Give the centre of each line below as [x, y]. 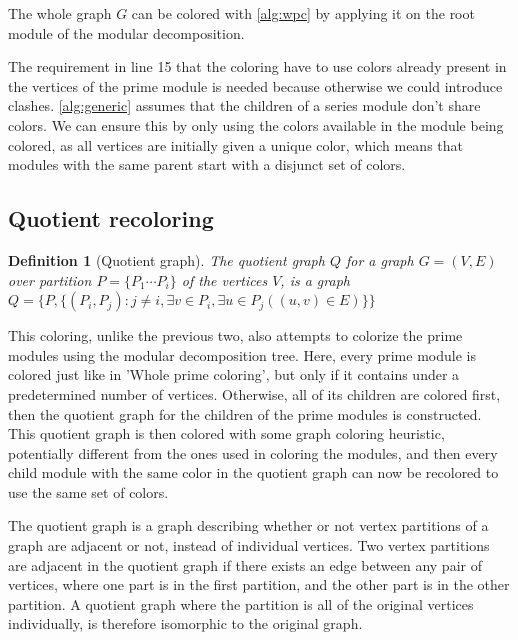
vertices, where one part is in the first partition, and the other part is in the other [259, 584]
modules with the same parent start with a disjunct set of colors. [207, 164]
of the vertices [224, 279]
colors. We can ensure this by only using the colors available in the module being [256, 124]
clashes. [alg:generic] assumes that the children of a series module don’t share [244, 105]
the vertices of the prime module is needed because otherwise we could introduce [255, 85]
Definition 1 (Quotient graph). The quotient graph [166, 259]
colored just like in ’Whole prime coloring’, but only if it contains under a [234, 374]
